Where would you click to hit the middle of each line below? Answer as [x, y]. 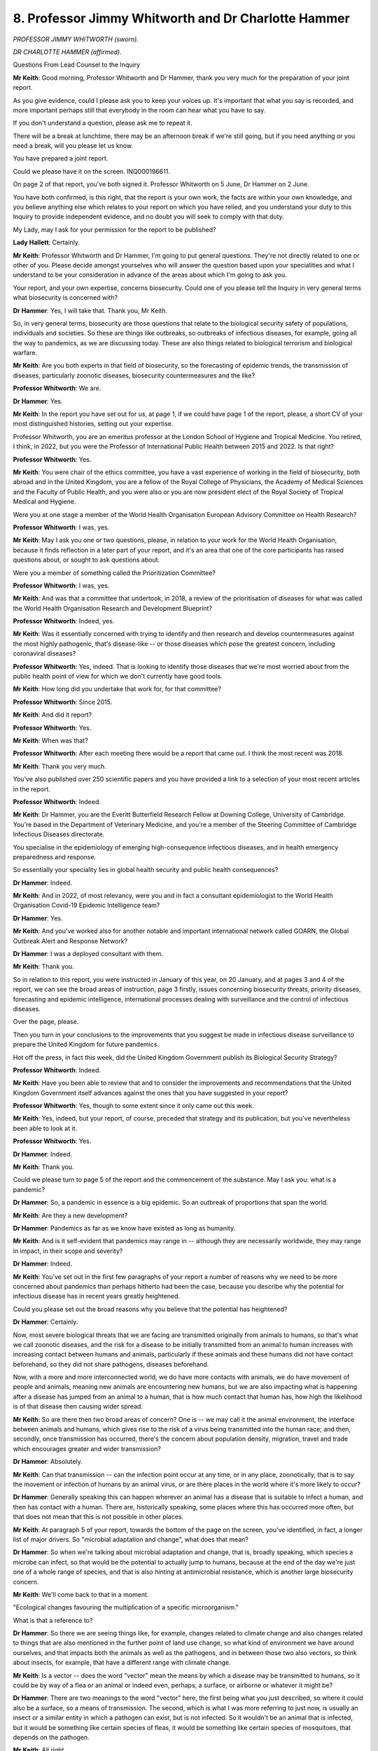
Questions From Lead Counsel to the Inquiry [76, 65]
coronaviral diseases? [44, 653]
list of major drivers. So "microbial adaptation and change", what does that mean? [131, 1539]
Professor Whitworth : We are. [57, 388]
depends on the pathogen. [51, 1737]
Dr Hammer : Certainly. [45, 1322]
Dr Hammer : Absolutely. [48, 1462]
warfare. [25, 353]
